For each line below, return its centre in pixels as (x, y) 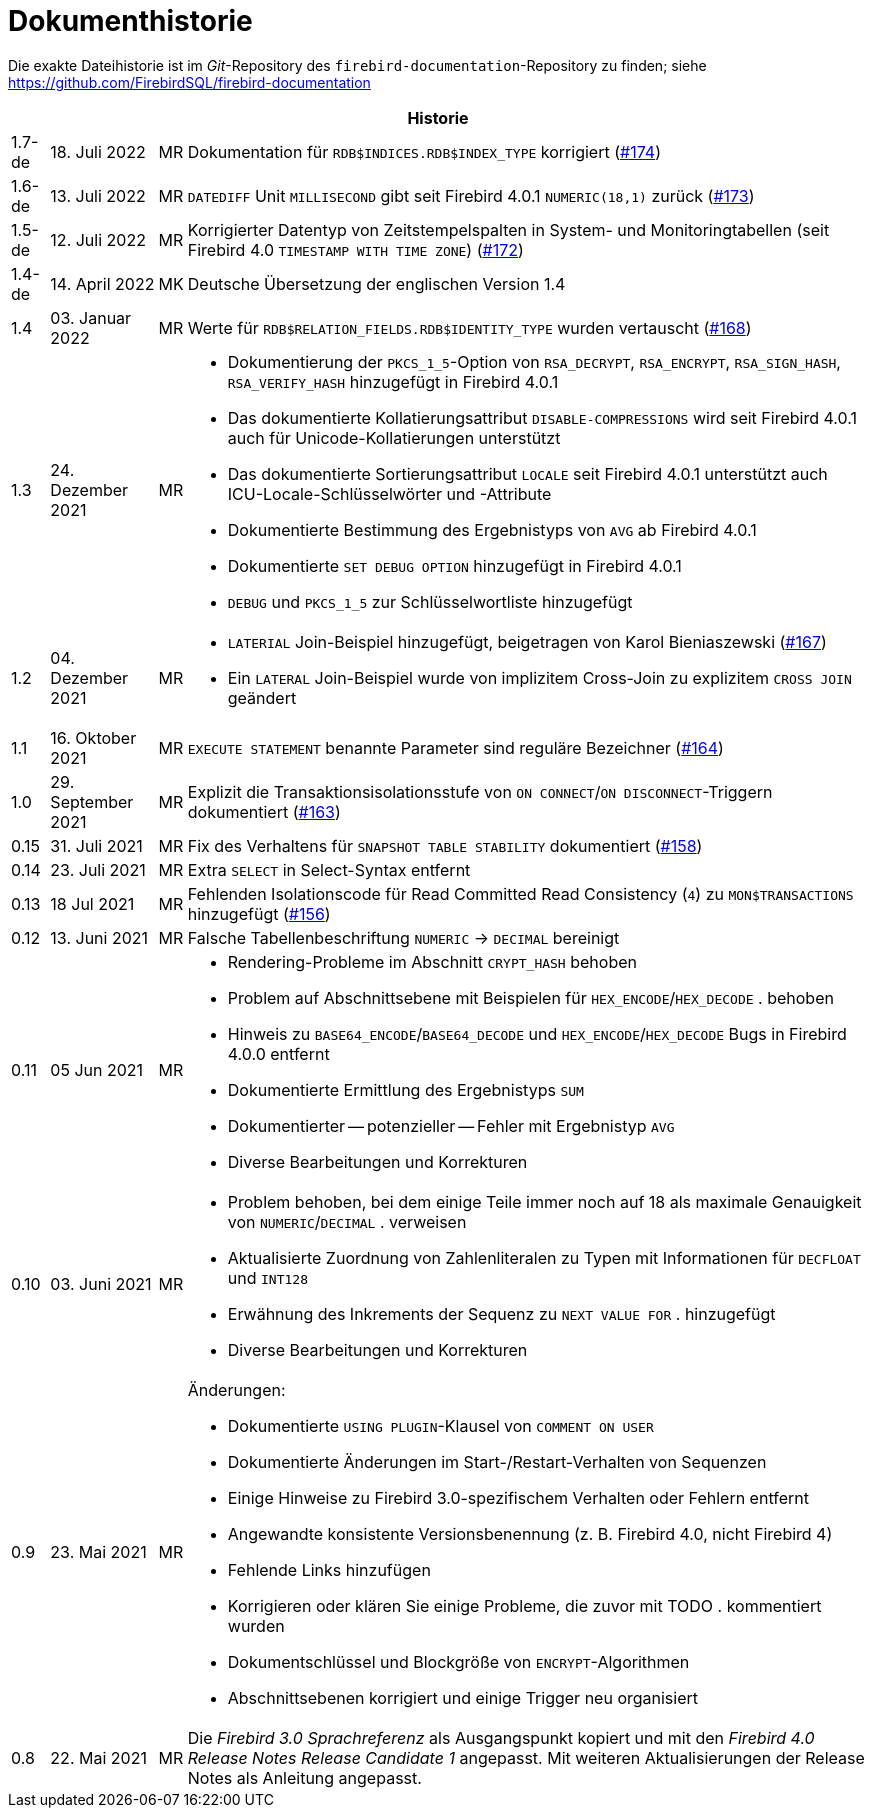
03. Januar (91, 317)
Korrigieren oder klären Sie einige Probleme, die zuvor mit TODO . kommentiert (524, 1605)
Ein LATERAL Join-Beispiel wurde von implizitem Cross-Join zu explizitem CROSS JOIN (539, 677)
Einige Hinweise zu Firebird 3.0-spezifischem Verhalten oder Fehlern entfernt (518, 1497)
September (92, 801)
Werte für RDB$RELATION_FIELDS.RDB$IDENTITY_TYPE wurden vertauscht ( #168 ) (469, 327)
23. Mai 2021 (98, 1551)
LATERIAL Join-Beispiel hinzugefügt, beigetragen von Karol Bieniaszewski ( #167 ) (527, 641)
